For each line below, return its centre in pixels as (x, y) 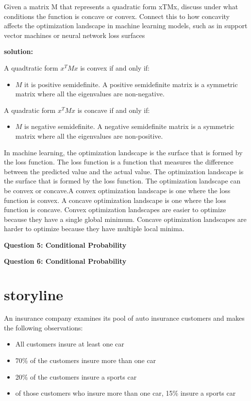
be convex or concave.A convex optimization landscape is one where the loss (117, 190)
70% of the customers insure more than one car (86, 360)
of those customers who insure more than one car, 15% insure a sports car (125, 393)
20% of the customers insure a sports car (76, 376)
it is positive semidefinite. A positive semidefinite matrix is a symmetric (131, 84)
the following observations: (43, 327)
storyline (34, 295)
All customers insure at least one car (70, 344)
